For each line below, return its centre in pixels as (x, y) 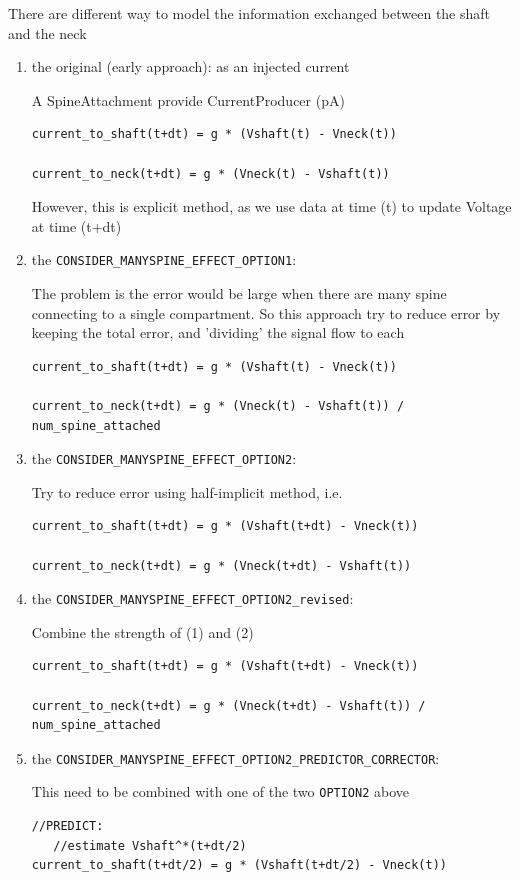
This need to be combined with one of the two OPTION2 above (220, 791)
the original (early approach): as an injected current (190, 66)
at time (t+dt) (76, 225)
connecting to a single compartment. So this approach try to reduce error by (266, 312)
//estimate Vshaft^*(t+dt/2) (150, 845)
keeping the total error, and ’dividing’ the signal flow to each (218, 332)
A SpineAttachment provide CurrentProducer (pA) (188, 99)
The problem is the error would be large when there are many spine (239, 293)
